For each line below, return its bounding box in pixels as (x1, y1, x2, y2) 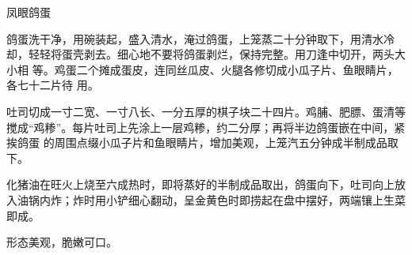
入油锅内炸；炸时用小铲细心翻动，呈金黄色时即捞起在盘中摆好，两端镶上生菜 (6, 191, 406, 208)
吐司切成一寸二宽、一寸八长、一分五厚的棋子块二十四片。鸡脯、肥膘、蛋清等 (6, 103, 406, 119)
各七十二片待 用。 (6, 77, 99, 93)
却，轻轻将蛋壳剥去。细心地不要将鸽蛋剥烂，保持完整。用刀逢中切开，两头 (6, 46, 395, 62)
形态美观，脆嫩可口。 (6, 234, 117, 250)
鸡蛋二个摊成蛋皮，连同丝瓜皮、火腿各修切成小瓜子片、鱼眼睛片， (54, 61, 399, 77)
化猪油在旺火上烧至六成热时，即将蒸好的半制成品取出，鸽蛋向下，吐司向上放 (6, 176, 406, 193)
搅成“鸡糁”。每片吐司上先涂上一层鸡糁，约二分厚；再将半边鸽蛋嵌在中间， (6, 118, 395, 135)
